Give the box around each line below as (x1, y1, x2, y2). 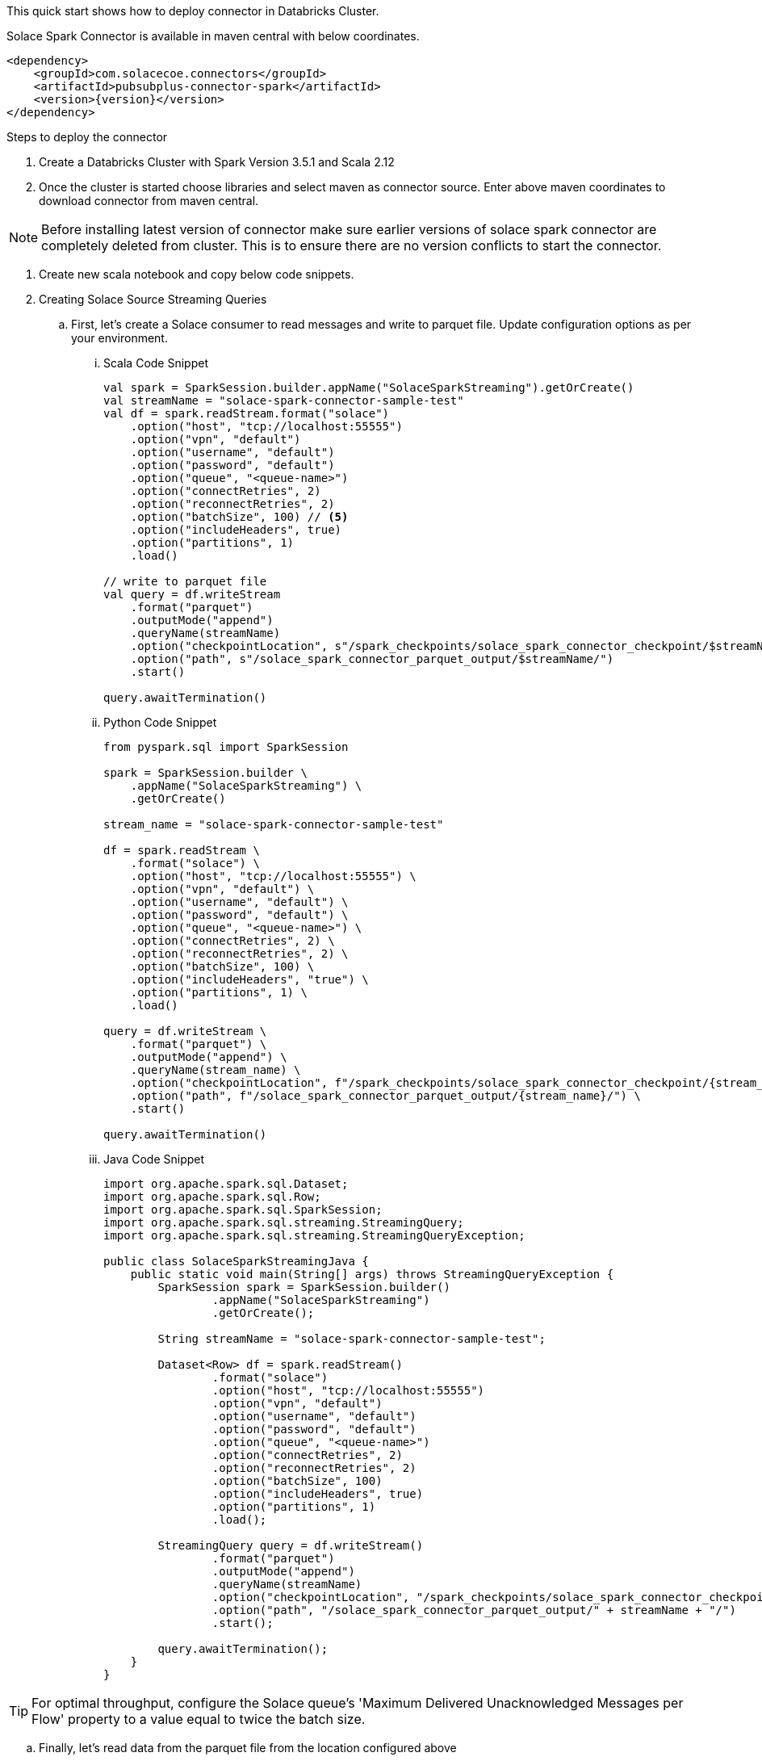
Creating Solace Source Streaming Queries (39, 292, 267, 306)
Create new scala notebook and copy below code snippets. (39, 267, 354, 281)
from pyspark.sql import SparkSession (103, 740, 349, 753)
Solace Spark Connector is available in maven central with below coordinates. (6, 29, 420, 43)
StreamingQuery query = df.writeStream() (157, 1539, 424, 1552)
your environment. (71, 331, 168, 345)
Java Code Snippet (103, 1152, 205, 1166)
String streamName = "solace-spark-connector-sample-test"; (157, 1332, 546, 1345)
